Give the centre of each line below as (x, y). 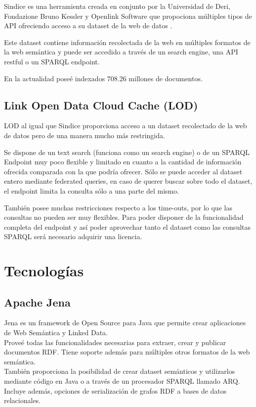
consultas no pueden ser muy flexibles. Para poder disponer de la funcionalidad (124, 217)
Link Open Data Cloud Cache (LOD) (101, 105)
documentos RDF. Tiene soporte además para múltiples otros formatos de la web (127, 352)
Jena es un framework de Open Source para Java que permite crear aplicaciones (125, 323)
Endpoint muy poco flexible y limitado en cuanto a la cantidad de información (123, 162)
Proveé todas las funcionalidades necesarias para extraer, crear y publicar (115, 342)
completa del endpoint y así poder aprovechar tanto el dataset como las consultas (128, 227)
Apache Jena (37, 302)
